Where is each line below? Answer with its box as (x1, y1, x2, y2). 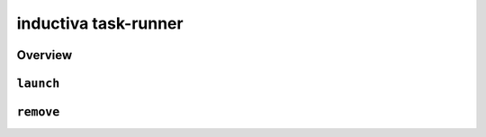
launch (16, 76, 60, 90)
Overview (16, 47, 73, 63)
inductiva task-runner (16, 13, 184, 33)
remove (16, 105, 60, 119)
